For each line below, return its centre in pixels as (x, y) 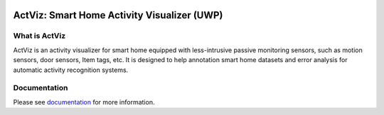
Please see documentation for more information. (84, 102)
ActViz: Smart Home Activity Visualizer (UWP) (118, 15)
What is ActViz (39, 36)
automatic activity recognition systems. (71, 70)
